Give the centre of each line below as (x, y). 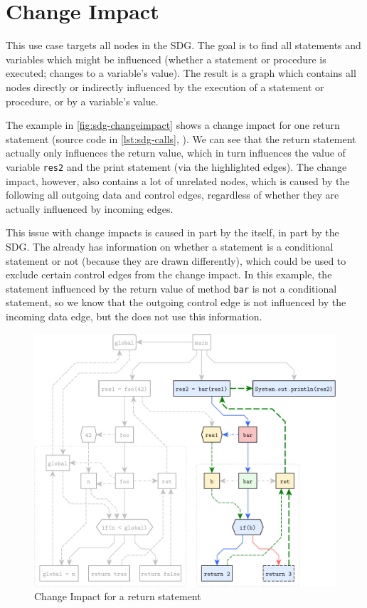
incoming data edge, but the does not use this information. (134, 316)
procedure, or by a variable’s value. (82, 101)
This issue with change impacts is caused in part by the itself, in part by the (172, 232)
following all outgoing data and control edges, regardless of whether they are (172, 195)
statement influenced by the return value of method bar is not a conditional (171, 288)
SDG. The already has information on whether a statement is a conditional (170, 246)
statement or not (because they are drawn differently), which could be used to (176, 260)
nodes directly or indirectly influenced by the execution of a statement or (165, 87)
